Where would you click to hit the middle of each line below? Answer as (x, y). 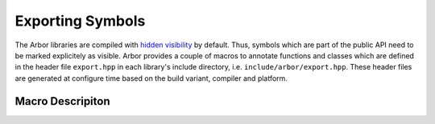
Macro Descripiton (62, 101)
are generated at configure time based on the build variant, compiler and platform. (151, 78)
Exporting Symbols (80, 21)
